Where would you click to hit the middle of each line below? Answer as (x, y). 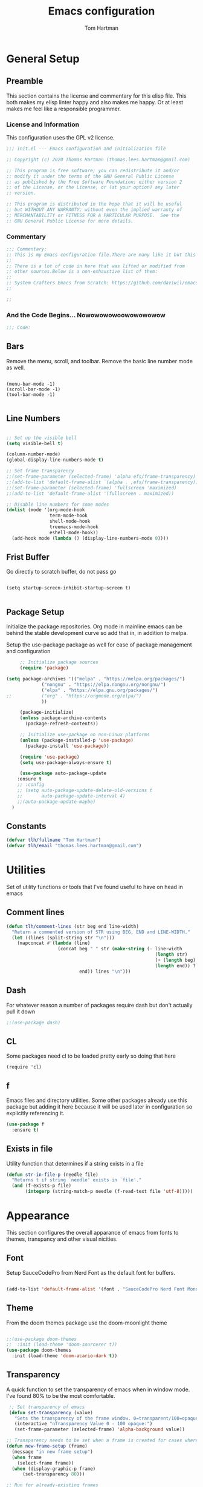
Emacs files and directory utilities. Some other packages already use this (97, 1100)
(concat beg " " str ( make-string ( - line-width (120, 949)
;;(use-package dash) (34, 1022)
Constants (26, 826)
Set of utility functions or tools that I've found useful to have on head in (95, 887)
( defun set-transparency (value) (51, 1412)
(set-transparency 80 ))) (53, 1474)
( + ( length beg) (176, 960)
